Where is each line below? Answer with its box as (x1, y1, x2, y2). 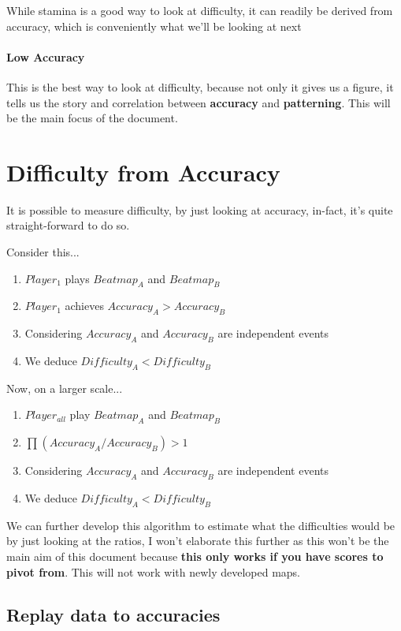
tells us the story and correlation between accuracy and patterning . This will (6, 94, 391, 110)
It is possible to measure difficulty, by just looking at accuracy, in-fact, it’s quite (6, 201, 393, 218)
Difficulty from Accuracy (6, 155, 280, 188)
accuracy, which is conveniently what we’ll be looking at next (6, 17, 302, 34)
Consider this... (6, 244, 80, 260)
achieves (65, 297, 104, 314)
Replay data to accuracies (6, 602, 221, 626)
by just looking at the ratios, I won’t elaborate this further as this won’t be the (6, 532, 389, 549)
